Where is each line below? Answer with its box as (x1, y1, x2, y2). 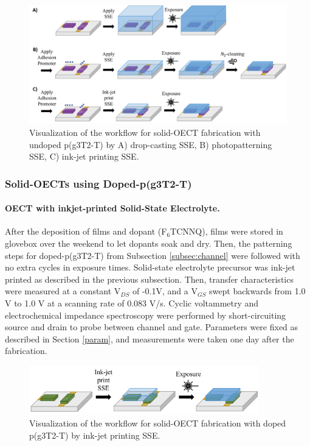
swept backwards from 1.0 (209, 285, 306, 297)
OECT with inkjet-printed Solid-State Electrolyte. (5, 202, 220, 214)
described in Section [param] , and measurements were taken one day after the (5, 332, 294, 345)
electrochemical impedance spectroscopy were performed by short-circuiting (5, 308, 286, 321)
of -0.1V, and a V (132, 285, 198, 297)
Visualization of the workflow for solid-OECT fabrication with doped (29, 417, 286, 430)
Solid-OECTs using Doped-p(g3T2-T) (5, 175, 192, 191)
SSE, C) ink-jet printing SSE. (29, 150, 139, 163)
